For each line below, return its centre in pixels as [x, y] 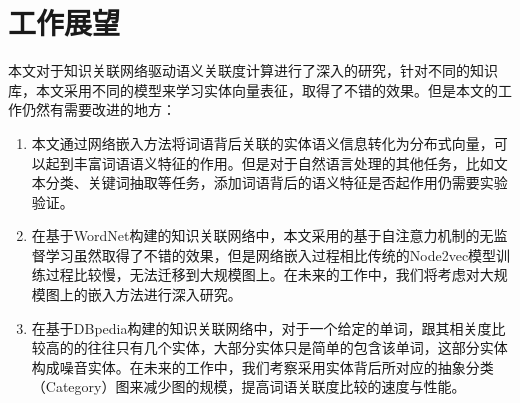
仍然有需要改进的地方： [98, 109]
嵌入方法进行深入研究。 [164, 294]
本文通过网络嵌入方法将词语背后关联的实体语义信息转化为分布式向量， [262, 142]
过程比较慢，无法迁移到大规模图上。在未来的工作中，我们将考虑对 [262, 274]
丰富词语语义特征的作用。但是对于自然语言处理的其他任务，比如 [283, 162]
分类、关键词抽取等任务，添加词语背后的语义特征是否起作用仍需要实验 [276, 182]
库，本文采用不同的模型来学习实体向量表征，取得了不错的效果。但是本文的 [253, 89]
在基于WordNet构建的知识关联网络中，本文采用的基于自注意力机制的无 [262, 235]
